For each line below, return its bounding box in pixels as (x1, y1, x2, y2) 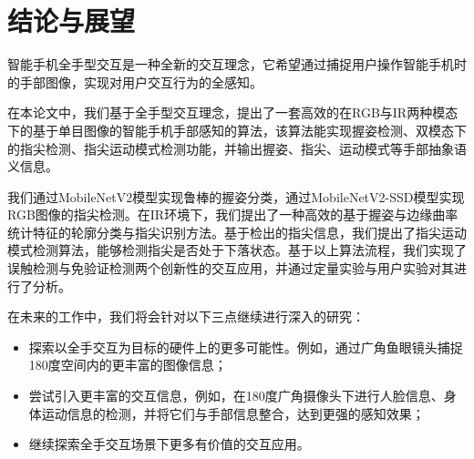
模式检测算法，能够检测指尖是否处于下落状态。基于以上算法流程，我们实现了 (7, 240, 467, 260)
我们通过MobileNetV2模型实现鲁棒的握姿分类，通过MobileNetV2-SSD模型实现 (7, 187, 465, 206)
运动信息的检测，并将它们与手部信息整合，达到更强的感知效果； (41, 403, 425, 423)
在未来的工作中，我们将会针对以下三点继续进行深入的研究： (7, 307, 365, 326)
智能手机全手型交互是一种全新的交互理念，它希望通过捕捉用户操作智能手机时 (7, 55, 467, 74)
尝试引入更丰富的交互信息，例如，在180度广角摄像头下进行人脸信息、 (28, 386, 444, 405)
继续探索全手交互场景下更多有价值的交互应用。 (28, 434, 310, 454)
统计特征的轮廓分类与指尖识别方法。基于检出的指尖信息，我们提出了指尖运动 (7, 222, 467, 241)
